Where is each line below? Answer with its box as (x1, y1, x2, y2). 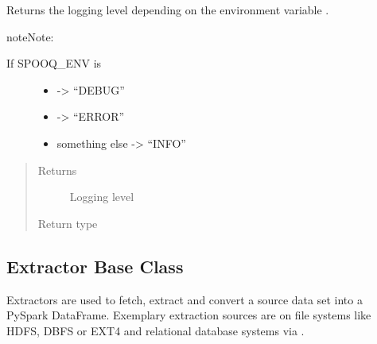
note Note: (6, 28, 54, 44)
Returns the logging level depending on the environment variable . (6, 2, 329, 17)
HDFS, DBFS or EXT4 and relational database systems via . (6, 322, 305, 338)
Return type (37, 215, 98, 231)
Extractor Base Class (6, 253, 184, 278)
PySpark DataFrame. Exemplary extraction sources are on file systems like (6, 307, 371, 323)
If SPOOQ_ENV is (6, 55, 102, 72)
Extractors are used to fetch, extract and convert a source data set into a (6, 291, 363, 307)
